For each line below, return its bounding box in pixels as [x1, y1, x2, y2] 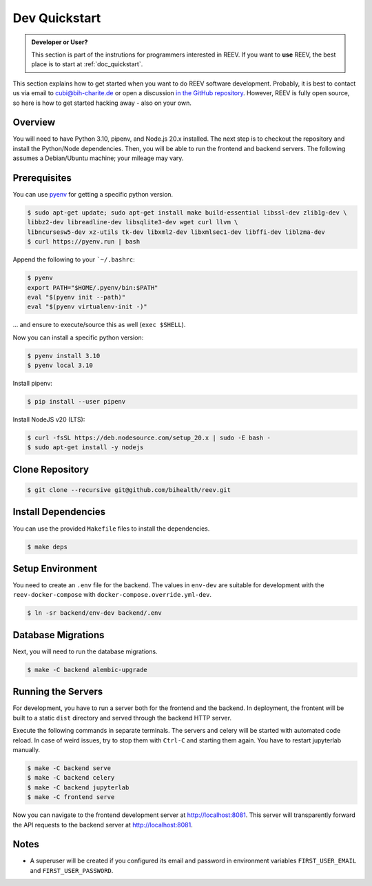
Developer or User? [31, 38, 88, 46]
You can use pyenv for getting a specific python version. [12, 190, 174, 199]
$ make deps [27, 542, 68, 551]
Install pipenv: [12, 380, 53, 388]
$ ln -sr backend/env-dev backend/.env [27, 609, 162, 617]
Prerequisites [12, 173, 72, 184]
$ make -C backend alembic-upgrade [27, 666, 147, 673]
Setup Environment [12, 562, 98, 574]
